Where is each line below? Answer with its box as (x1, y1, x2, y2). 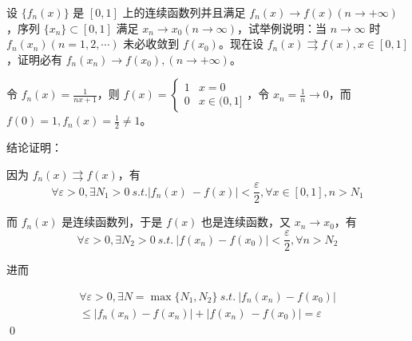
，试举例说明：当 (236, 19, 327, 36)
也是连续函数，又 (201, 213, 291, 230)
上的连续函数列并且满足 (122, 4, 246, 20)
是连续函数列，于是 (61, 213, 163, 230)
